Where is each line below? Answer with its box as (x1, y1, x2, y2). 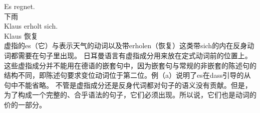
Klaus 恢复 (4, 30, 38, 41)
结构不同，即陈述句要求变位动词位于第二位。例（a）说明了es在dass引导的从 (4, 70, 251, 80)
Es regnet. (4, 1, 35, 11)
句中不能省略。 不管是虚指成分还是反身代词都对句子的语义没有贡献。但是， (4, 79, 252, 90)
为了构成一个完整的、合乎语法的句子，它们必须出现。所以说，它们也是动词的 (4, 89, 256, 100)
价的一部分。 (4, 99, 46, 109)
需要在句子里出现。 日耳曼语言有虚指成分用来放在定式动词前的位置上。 (18, 50, 252, 60)
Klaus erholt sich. (4, 21, 58, 31)
